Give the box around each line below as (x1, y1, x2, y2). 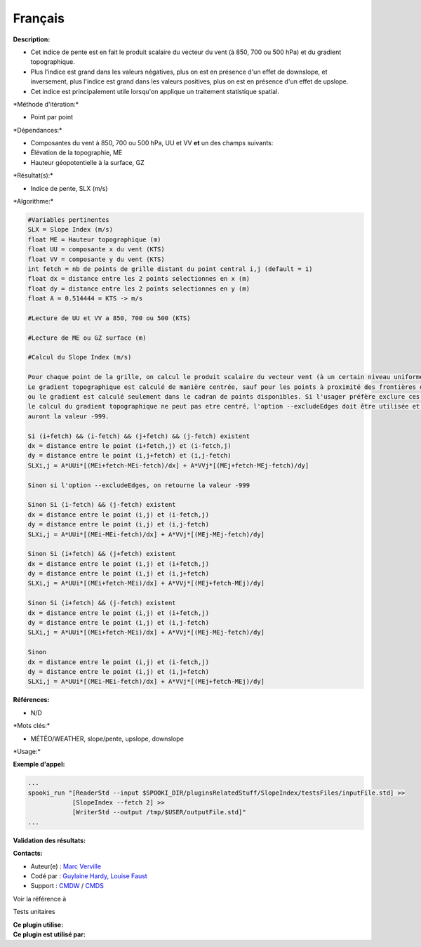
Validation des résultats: (13, 836, 86, 845)
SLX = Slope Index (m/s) (27, 225, 114, 234)
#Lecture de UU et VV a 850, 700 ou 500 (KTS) (27, 314, 191, 322)
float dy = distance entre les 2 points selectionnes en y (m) (27, 284, 250, 293)
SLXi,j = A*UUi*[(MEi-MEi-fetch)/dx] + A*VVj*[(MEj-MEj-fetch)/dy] (27, 530, 265, 538)
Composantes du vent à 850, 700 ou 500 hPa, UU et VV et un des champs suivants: (30, 139, 274, 147)
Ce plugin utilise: (13, 920, 64, 929)
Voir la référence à (13, 894, 67, 903)
